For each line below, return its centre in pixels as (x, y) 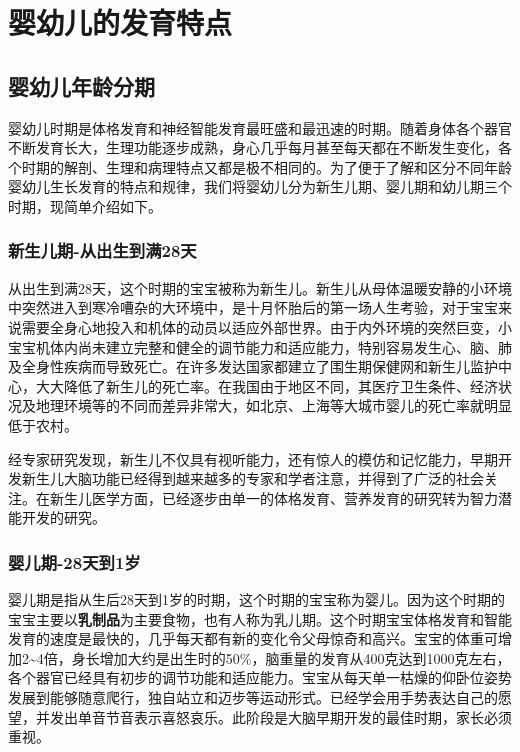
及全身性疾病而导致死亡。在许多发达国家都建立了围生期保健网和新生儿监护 (253, 366)
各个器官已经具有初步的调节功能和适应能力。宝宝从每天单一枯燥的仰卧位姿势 (260, 677)
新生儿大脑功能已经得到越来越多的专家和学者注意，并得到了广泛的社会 (252, 478)
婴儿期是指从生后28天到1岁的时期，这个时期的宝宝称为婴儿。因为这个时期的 (256, 599)
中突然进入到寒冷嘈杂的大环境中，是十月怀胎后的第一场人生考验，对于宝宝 (253, 307)
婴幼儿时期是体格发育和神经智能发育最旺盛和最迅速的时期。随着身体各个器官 (260, 127)
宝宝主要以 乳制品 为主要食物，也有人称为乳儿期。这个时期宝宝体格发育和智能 (260, 618)
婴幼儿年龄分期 (81, 85)
